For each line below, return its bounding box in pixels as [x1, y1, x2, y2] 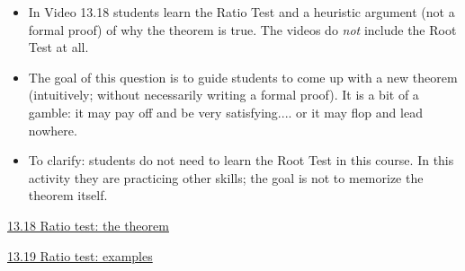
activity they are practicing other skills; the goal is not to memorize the [28, 168, 424, 187]
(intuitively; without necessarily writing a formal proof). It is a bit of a [28, 85, 419, 104]
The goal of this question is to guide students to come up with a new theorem [28, 67, 458, 86]
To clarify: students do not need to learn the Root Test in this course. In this [28, 151, 454, 170]
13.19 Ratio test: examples [7, 246, 153, 265]
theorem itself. [28, 186, 108, 205]
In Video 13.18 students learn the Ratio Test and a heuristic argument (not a [28, 3, 455, 21]
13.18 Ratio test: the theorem [7, 215, 169, 234]
